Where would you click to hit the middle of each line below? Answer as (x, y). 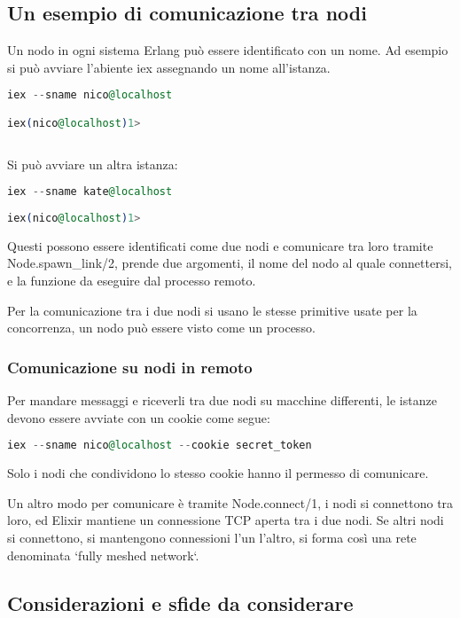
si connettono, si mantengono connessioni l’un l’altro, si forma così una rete (212, 537)
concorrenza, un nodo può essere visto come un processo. (161, 328)
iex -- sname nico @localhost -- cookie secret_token (160, 446)
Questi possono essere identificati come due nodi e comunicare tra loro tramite (220, 245)
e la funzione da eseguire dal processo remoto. (132, 281)
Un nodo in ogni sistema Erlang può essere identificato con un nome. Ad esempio (228, 50)
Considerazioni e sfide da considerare (180, 602)
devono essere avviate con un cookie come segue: (139, 417)
